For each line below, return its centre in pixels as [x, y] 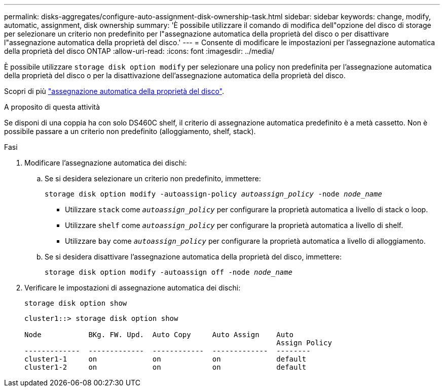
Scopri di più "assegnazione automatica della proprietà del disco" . [114, 91]
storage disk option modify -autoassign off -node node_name [169, 272]
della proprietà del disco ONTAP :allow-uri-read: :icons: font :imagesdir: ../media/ [139, 51]
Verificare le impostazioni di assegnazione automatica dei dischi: [133, 288]
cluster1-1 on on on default [165, 359]
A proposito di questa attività [52, 107]
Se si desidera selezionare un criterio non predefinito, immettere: [153, 178]
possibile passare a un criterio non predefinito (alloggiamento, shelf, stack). [130, 131]
